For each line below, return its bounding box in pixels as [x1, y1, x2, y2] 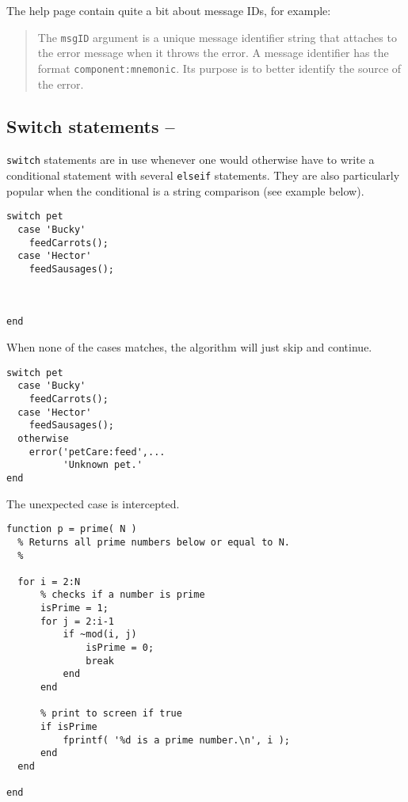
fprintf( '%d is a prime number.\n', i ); [63, 734, 290, 746]
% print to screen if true [40, 708, 182, 720]
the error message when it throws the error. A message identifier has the [37, 44, 389, 61]
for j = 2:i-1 [40, 615, 115, 627]
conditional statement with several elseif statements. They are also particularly [6, 166, 400, 183]
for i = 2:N [17, 576, 81, 587]
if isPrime [40, 721, 97, 733]
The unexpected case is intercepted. [6, 495, 180, 511]
